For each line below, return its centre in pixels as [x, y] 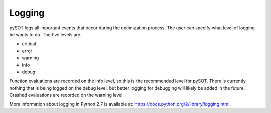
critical [29, 44]
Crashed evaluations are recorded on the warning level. [66, 95]
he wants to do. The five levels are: [45, 34]
